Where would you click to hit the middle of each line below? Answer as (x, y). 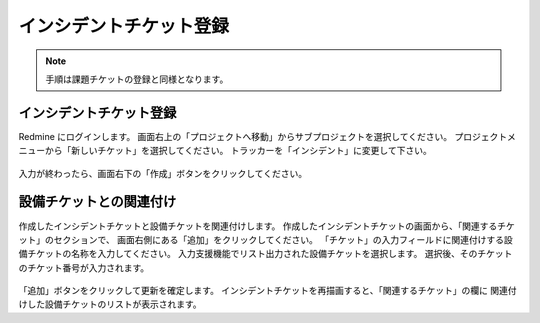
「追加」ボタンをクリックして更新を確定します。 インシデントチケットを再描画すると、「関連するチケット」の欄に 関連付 (267, 291)
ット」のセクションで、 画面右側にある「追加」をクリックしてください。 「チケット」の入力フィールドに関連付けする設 (266, 239)
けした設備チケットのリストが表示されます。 (110, 304)
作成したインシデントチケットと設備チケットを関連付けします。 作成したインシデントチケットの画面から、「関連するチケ (266, 226)
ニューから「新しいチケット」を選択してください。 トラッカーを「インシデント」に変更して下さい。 (225, 151)
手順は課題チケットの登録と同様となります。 (137, 79)
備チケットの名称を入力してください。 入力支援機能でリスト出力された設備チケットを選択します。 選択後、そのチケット (265, 254)
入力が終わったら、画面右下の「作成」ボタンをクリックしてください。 (163, 173)
